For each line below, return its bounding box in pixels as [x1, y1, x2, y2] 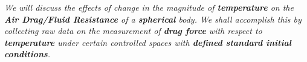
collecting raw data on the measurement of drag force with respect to [4, 24, 262, 37]
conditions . [4, 48, 51, 60]
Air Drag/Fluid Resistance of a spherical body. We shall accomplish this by [4, 13, 302, 25]
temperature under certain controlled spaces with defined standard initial [4, 36, 291, 48]
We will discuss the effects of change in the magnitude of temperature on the [4, 1, 294, 13]
